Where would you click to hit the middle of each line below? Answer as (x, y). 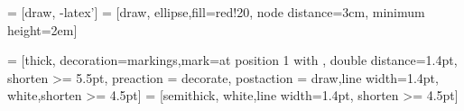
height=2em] (42, 29)
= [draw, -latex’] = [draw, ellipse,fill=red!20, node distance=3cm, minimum (216, 12)
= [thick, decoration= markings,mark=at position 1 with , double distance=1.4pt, (232, 60)
